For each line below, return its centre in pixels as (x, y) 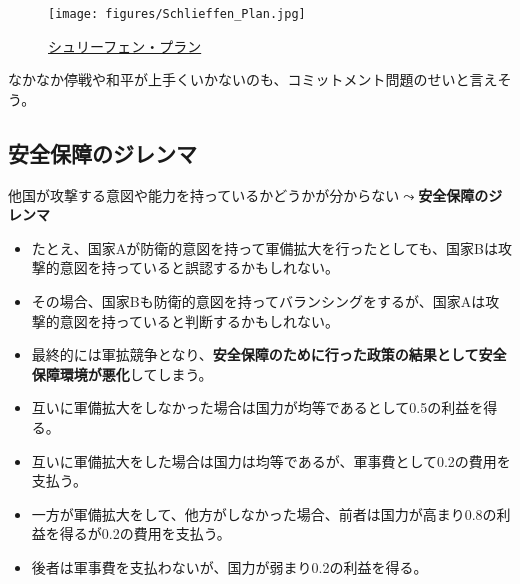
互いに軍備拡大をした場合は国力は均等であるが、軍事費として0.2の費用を (271, 460)
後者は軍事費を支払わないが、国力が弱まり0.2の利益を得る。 (229, 566)
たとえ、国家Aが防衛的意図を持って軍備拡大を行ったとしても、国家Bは (264, 247)
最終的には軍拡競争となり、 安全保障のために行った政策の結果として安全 (269, 354)
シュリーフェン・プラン (125, 45)
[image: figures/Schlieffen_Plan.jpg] (177, 14)
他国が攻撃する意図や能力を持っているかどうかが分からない (204, 194)
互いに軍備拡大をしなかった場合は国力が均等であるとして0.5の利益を (257, 407)
